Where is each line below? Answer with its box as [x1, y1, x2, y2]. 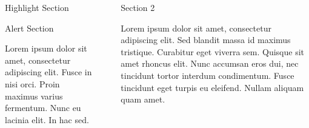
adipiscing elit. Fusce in [5, 66, 92, 78]
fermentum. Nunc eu [5, 101, 81, 114]
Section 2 [121, 1, 155, 13]
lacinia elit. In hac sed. [5, 113, 89, 126]
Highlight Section [5, 1, 69, 13]
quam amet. [121, 93, 165, 106]
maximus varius [5, 89, 63, 102]
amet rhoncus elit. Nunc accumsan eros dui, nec [121, 57, 299, 70]
